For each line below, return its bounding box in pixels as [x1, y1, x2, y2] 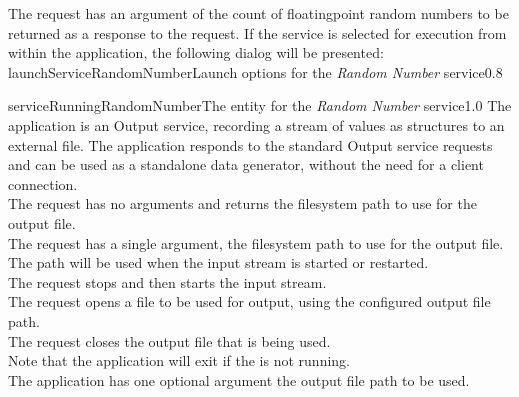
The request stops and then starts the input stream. [8, 271, 327, 292]
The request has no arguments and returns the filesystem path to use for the [8, 193, 477, 214]
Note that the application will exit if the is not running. [8, 350, 350, 371]
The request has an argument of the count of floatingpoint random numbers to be [8, 3, 509, 23]
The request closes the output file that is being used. [8, 330, 331, 351]
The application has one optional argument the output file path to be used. [8, 369, 470, 390]
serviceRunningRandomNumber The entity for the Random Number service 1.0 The [8, 95, 512, 116]
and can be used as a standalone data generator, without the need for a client [8, 154, 484, 175]
